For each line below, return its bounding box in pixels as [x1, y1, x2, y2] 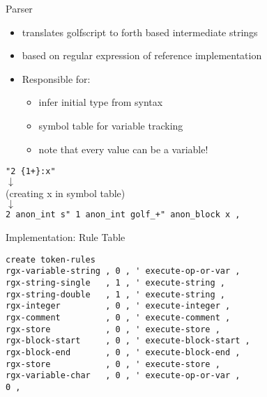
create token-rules [6, 254, 96, 265]
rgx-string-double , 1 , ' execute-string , [6, 289, 225, 299]
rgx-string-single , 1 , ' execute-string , [6, 277, 225, 288]
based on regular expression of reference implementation [22, 48, 262, 63]
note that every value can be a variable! [38, 141, 208, 156]
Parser [6, 1, 33, 15]
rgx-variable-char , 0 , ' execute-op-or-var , [6, 371, 241, 381]
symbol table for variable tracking [38, 118, 183, 132]
